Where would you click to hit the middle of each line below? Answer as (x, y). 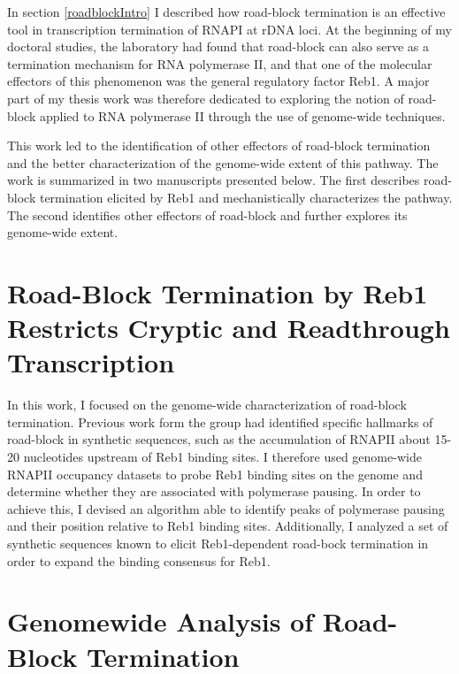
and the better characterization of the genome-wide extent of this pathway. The (223, 162)
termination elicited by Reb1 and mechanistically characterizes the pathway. (246, 197)
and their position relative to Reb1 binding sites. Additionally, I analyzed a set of (228, 526)
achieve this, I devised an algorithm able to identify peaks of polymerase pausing (226, 508)
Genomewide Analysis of (161, 621)
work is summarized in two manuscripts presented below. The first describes (214, 180)
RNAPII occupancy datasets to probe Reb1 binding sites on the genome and (215, 474)
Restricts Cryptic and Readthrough (229, 328)
